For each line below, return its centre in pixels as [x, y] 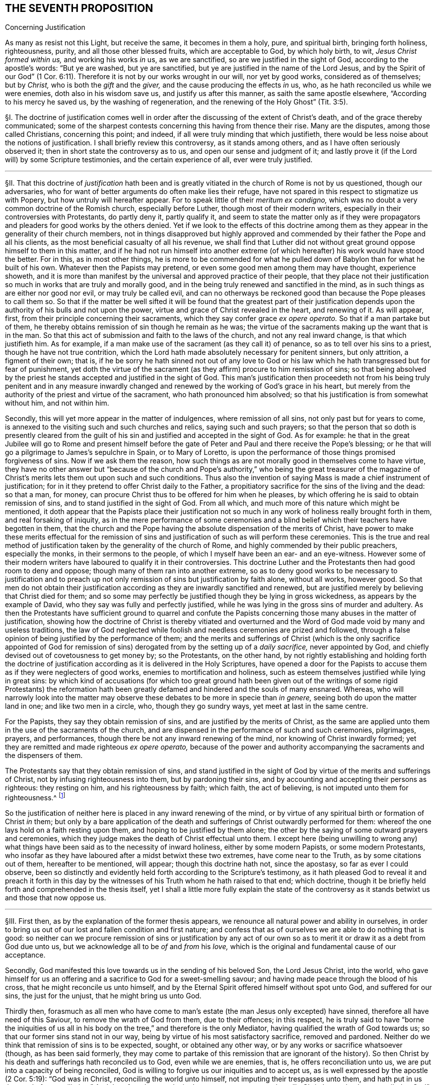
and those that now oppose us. [56, 898]
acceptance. [25, 955]
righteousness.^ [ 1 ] [35, 797]
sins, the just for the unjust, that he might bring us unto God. [103, 996]
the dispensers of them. [44, 756]
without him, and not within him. [57, 403]
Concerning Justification [45, 27]
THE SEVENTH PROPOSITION [79, 8]
